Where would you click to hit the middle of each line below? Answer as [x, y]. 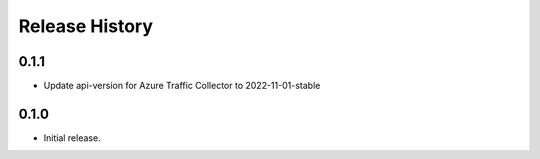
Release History [86, 26]
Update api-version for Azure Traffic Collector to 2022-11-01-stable [182, 86]
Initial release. [72, 137]
